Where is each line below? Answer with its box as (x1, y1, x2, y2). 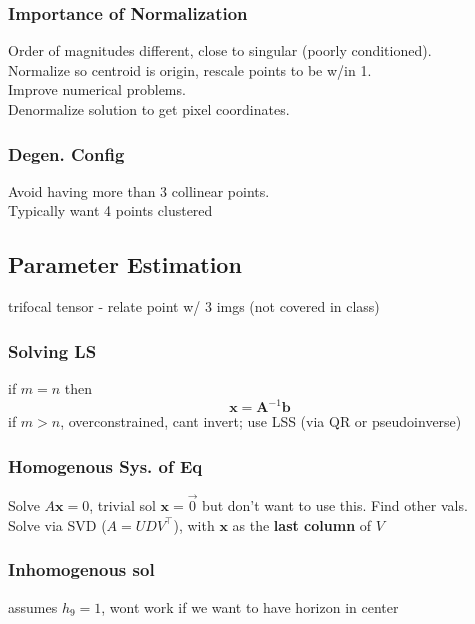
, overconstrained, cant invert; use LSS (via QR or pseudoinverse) (60, 411, 462, 432)
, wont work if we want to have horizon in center (101, 596, 399, 617)
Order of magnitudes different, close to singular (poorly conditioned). (8, 40, 432, 61)
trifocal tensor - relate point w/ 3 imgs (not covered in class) (8, 296, 380, 317)
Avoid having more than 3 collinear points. (8, 180, 270, 201)
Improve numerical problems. (8, 79, 186, 100)
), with (173, 514, 215, 535)
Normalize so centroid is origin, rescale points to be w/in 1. (8, 59, 372, 80)
